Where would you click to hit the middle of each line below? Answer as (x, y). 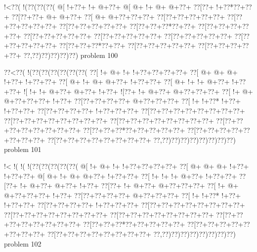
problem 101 (23, 149)
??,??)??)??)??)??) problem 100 (71, 55)
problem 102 (23, 243)
